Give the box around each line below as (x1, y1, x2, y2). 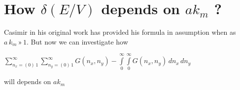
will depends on (4, 76, 51, 87)
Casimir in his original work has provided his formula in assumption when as (4, 27, 236, 37)
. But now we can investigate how (26, 36, 128, 46)
